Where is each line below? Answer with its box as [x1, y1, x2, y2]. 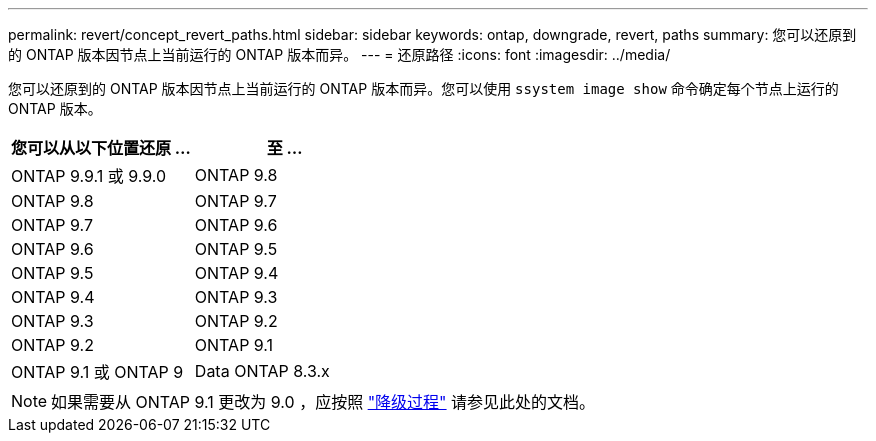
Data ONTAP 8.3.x [194, 361, 330, 381]
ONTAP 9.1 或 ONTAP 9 [11, 362, 184, 382]
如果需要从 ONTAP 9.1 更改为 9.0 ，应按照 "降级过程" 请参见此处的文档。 [51, 392, 596, 412]
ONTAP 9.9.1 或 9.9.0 [11, 166, 167, 186]
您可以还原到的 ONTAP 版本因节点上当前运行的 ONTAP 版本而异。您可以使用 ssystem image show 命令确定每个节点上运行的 [8, 80, 839, 97]
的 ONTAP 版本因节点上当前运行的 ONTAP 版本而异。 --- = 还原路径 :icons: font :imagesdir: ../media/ [8, 46, 671, 63]
